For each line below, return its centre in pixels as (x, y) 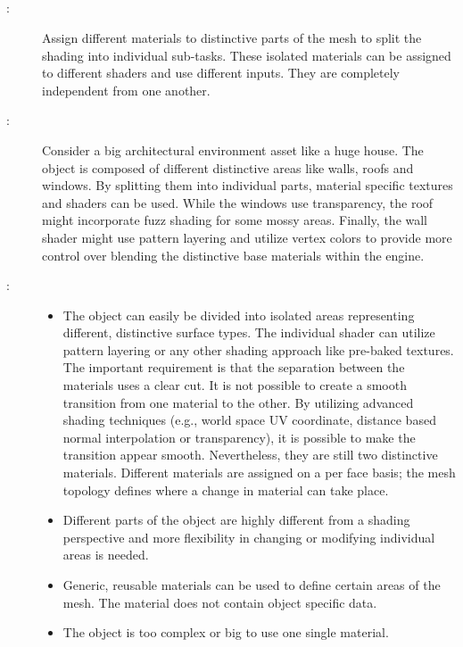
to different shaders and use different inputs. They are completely (221, 73)
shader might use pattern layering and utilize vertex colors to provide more (247, 237)
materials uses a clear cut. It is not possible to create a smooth (235, 385)
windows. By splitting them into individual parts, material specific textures (248, 185)
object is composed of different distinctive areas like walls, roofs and (228, 167)
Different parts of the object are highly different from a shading (236, 520)
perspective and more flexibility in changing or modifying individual (249, 537)
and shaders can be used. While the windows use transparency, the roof (238, 202)
